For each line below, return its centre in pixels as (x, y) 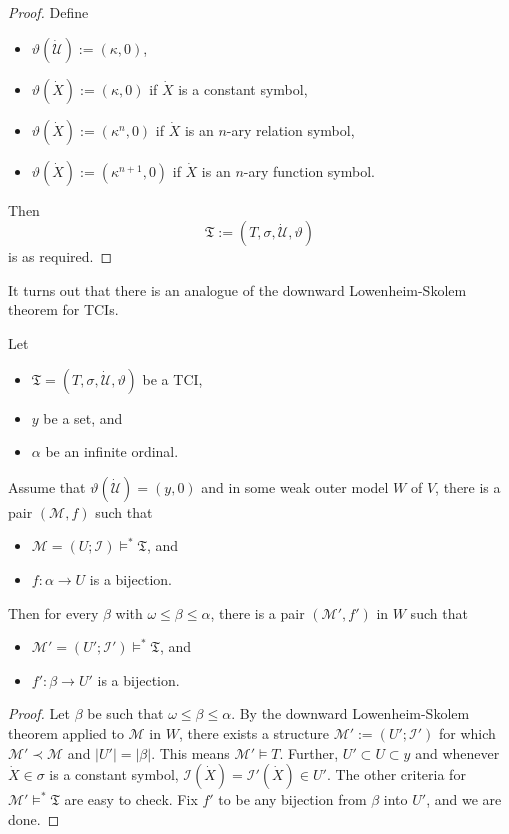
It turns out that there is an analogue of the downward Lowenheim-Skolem (237, 289)
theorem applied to (66, 732)
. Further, (309, 752)
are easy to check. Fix (131, 799)
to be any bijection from (292, 799)
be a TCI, (172, 378)
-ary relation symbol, (290, 129)
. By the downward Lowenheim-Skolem (350, 713)
